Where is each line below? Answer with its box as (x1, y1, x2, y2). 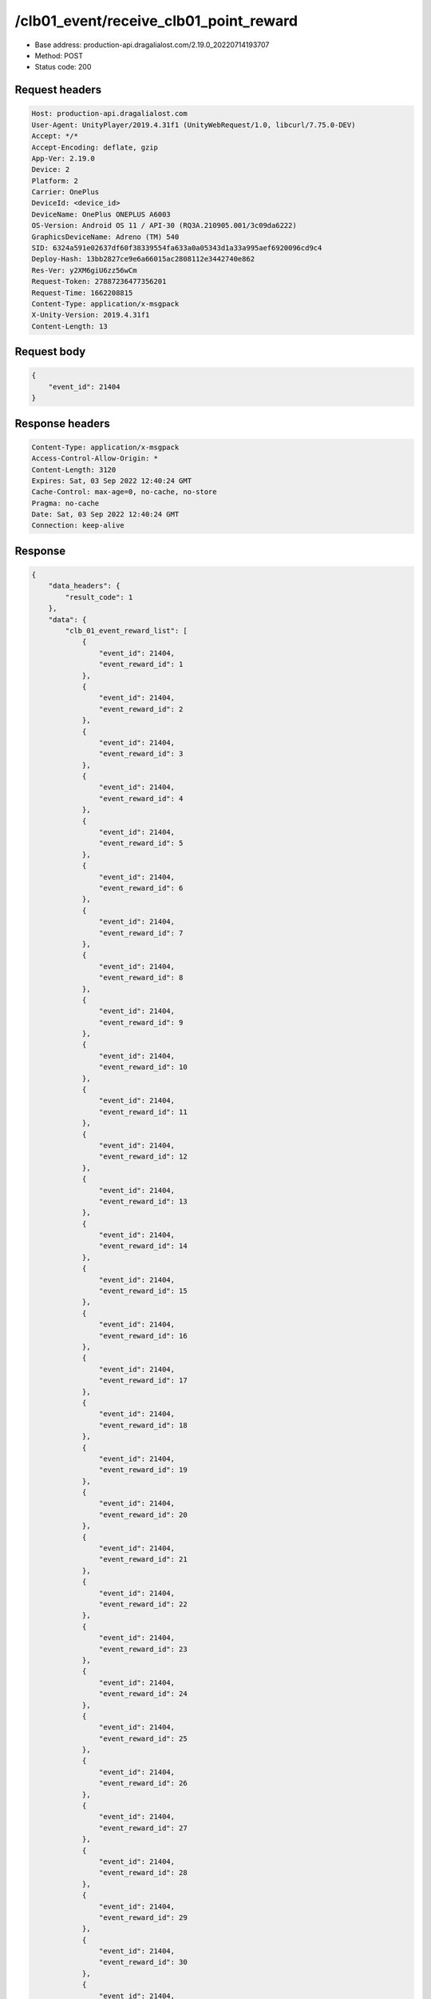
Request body (14, 345, 86, 359)
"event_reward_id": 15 (98, 1287, 188, 1295)
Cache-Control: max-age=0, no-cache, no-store (31, 488, 217, 497)
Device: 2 (31, 165, 70, 174)
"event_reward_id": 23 (98, 1644, 188, 1654)
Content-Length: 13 (31, 321, 108, 331)
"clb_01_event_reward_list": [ (65, 626, 188, 635)
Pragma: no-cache (31, 498, 100, 508)
